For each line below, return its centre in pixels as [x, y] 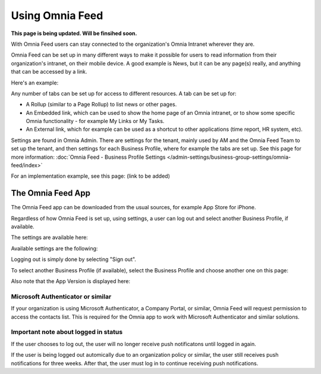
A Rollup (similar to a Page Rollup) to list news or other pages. [101, 105]
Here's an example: [35, 83]
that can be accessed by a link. [49, 72]
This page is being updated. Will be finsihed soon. [74, 33]
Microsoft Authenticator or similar [61, 296]
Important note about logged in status [67, 332]
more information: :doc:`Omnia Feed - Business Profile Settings [88, 157]
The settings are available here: [50, 237]
